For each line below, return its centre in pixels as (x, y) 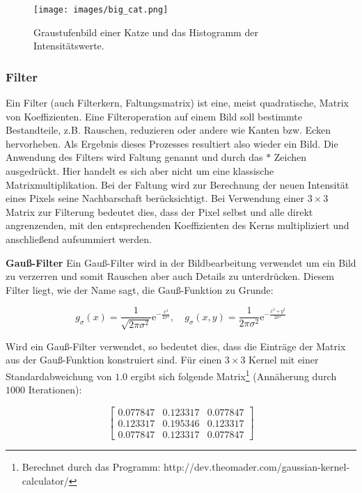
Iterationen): (55, 390)
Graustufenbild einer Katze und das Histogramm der (146, 32)
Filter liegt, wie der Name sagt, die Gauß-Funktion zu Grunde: (140, 289)
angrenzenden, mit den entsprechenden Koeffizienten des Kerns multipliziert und (178, 225)
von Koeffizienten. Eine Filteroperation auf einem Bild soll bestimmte (154, 116)
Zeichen (290, 157)
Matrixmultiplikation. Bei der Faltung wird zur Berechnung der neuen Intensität (178, 184)
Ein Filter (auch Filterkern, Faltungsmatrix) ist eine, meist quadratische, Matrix (177, 103)
